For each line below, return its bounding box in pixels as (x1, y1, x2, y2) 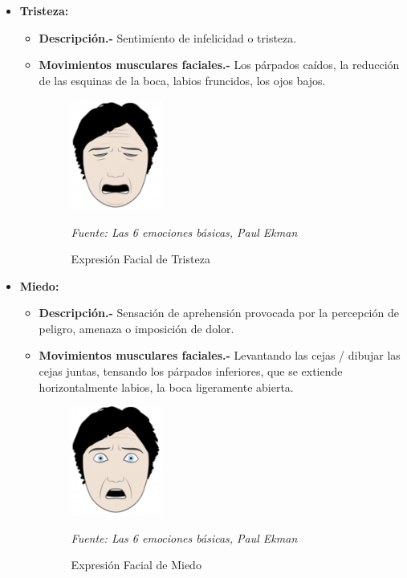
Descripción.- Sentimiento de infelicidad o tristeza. (39, 29, 297, 46)
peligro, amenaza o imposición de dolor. (39, 320, 234, 336)
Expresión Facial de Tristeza (71, 250, 210, 267)
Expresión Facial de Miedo (71, 556, 201, 573)
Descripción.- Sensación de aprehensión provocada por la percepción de (39, 304, 399, 321)
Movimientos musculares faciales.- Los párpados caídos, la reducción (39, 56, 400, 73)
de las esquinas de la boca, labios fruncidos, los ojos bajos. (39, 71, 326, 88)
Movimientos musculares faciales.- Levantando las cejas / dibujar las (39, 347, 401, 364)
